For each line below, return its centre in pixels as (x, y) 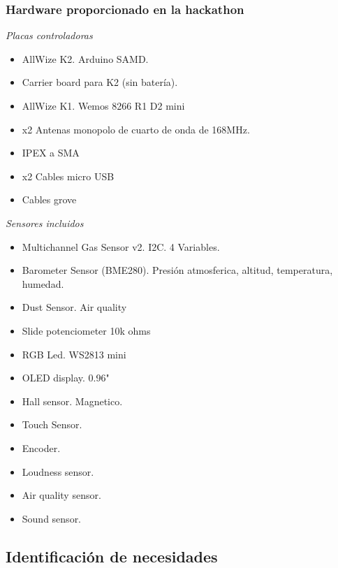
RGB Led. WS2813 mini (74, 354)
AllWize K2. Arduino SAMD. (85, 58)
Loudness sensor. (58, 471)
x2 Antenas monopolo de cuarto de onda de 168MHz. (136, 129)
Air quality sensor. (61, 495)
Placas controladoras (49, 35)
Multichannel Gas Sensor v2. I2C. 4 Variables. (121, 246)
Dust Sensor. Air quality (74, 307)
